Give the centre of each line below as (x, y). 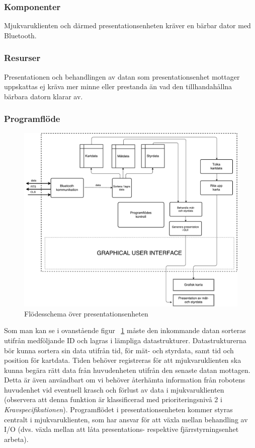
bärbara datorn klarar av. (44, 96)
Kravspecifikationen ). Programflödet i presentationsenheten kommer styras (118, 409)
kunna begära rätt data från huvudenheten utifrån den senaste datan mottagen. (127, 370)
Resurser (22, 58)
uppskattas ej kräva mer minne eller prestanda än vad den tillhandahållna (118, 86)
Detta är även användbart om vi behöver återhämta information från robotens (125, 380)
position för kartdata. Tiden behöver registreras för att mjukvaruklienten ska (123, 360)
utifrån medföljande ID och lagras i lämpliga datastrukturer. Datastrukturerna (125, 340)
